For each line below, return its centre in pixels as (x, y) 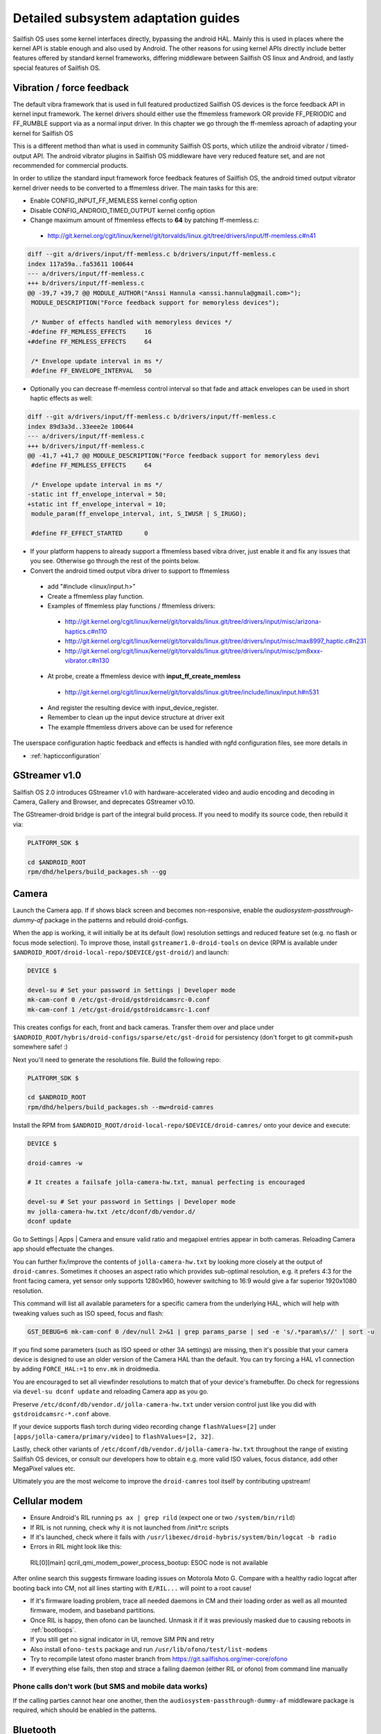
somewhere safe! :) (41, 1047)
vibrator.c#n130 (87, 660)
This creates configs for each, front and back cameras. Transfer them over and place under (143, 1027)
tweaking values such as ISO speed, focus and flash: (88, 1313)
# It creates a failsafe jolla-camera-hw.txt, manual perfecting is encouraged (166, 1182)
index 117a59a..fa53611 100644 (81, 264)
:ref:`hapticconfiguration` (66, 755)
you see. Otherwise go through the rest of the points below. (115, 561)
